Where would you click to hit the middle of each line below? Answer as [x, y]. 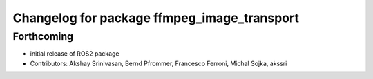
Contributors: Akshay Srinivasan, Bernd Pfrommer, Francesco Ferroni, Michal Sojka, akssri [159, 63]
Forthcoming [43, 36]
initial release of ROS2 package [75, 54]
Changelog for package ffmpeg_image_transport [156, 18]
